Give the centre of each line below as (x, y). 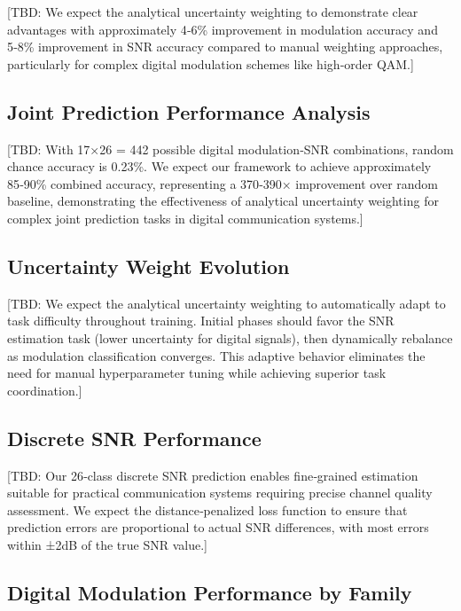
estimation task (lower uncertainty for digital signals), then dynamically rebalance (230, 337)
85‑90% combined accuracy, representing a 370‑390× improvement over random (223, 183)
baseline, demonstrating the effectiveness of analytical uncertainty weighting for (223, 201)
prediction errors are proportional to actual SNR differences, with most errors (218, 527)
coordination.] (45, 390)
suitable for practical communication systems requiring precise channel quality (220, 493)
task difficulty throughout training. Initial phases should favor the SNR (201, 321)
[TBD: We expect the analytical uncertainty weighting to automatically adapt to (227, 303)
